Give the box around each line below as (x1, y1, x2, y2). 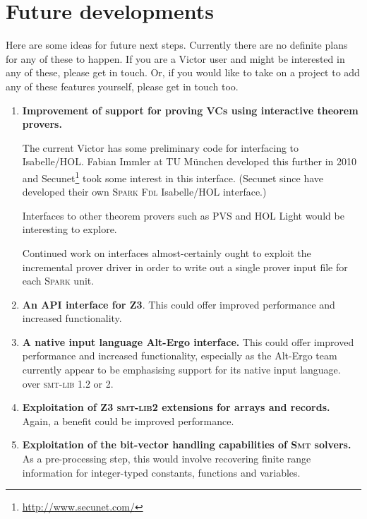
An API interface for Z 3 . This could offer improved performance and (22, 297, 335, 311)
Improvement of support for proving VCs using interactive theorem (22, 102, 359, 117)
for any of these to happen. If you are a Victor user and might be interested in (6, 51, 345, 66)
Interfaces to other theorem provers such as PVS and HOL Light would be (22, 208, 344, 222)
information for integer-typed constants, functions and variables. (22, 465, 301, 479)
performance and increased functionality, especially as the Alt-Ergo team (22, 348, 337, 363)
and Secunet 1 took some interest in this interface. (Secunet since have (22, 168, 324, 185)
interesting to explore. (22, 222, 117, 237)
